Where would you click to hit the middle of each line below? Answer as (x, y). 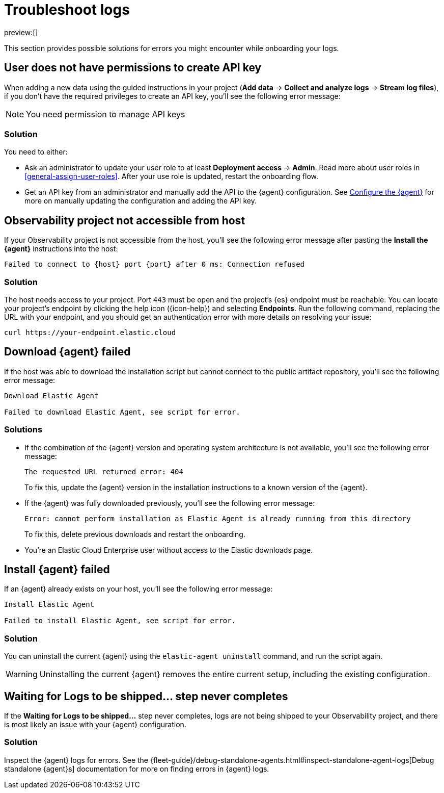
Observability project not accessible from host (125, 220)
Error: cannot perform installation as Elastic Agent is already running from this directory (218, 518)
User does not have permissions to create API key (133, 68)
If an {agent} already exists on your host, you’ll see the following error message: (138, 589)
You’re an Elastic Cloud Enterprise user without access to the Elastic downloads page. (169, 550)
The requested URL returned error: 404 (104, 471)
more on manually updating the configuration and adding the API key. (141, 201)
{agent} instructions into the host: (61, 249)
